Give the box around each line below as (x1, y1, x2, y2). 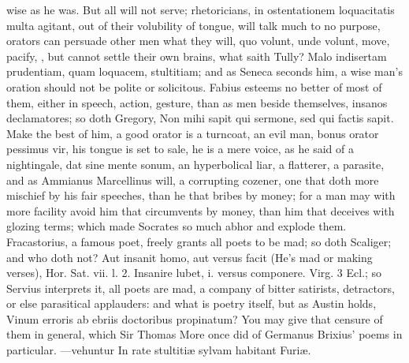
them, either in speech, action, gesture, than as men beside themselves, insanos (6, 94, 388, 110)
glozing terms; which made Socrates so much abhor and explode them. (6, 218, 347, 234)
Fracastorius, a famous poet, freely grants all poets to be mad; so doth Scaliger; (6, 233, 392, 249)
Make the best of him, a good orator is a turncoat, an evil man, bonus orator (6, 125, 379, 141)
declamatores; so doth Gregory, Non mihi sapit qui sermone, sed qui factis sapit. (6, 110, 394, 126)
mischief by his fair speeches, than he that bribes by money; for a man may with (6, 187, 396, 204)
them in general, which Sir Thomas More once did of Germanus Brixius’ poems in (6, 326, 403, 342)
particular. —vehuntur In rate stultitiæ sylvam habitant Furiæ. (6, 342, 311, 358)
